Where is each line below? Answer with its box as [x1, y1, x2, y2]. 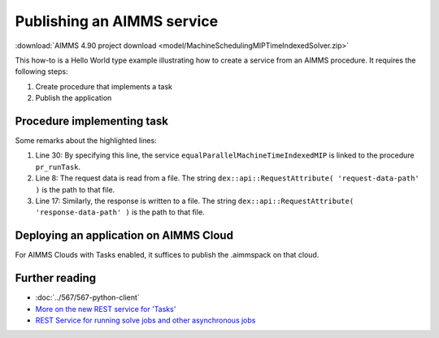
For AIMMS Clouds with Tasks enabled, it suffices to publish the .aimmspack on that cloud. [15, 250, 319, 260]
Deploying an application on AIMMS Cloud [15, 228, 233, 243]
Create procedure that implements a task [35, 81, 172, 91]
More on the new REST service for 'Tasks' [35, 304, 176, 314]
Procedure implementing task [15, 114, 168, 128]
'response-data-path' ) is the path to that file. [35, 207, 205, 217]
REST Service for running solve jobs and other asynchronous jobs [35, 315, 256, 325]
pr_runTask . [35, 162, 81, 171]
